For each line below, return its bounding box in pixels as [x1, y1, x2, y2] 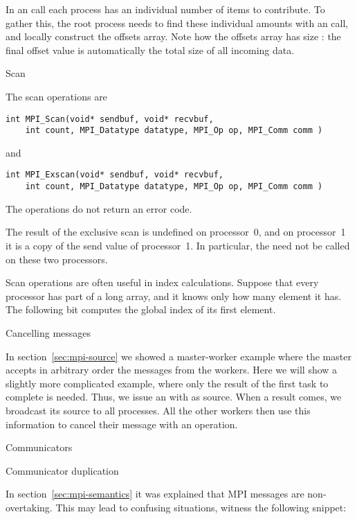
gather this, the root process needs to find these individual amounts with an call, [6, 15, 349, 30]
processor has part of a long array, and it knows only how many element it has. [6, 288, 342, 303]
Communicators [6, 440, 73, 455]
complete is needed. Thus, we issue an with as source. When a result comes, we [6, 389, 342, 404]
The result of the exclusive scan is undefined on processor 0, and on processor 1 [6, 225, 346, 239]
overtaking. [6, 500, 53, 514]
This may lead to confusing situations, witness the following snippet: [55, 500, 347, 514]
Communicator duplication [6, 463, 119, 477]
